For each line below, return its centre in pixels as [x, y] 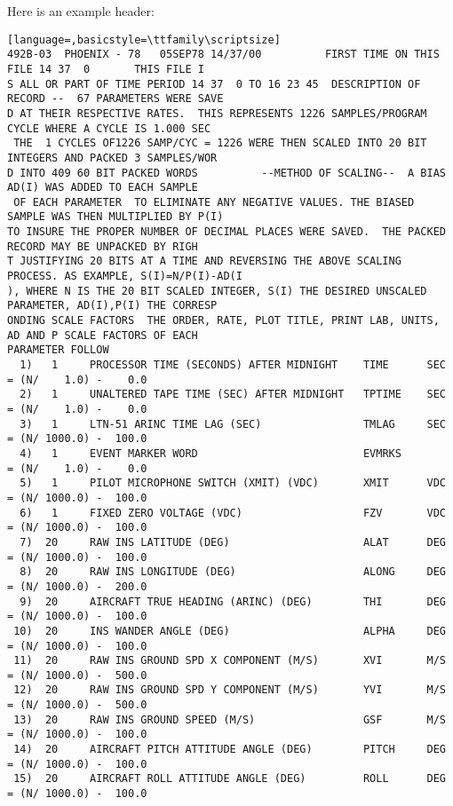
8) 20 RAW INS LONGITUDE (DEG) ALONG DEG [233, 572]
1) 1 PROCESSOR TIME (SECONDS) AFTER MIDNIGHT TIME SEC [233, 365]
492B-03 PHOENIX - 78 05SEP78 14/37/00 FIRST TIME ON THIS [223, 55]
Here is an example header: [81, 11]
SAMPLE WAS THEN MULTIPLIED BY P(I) [115, 217]
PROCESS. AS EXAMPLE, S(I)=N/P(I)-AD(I [125, 277]
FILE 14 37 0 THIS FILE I [106, 69]
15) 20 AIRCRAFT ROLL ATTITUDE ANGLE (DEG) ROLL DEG [230, 779]
